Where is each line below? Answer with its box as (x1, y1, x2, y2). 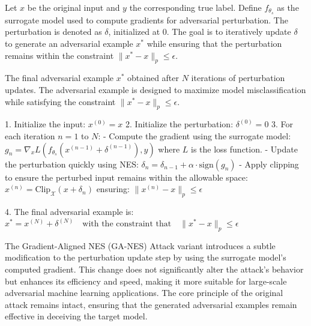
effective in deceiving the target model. (5, 310, 148, 322)
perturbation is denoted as (5, 25, 102, 38)
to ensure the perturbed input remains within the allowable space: (5, 171, 248, 183)
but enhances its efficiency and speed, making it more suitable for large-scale (5, 274, 287, 287)
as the (277, 1, 299, 13)
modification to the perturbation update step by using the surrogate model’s (5, 251, 286, 264)
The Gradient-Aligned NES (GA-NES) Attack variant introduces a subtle (5, 239, 276, 252)
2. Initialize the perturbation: (125, 118, 234, 130)
